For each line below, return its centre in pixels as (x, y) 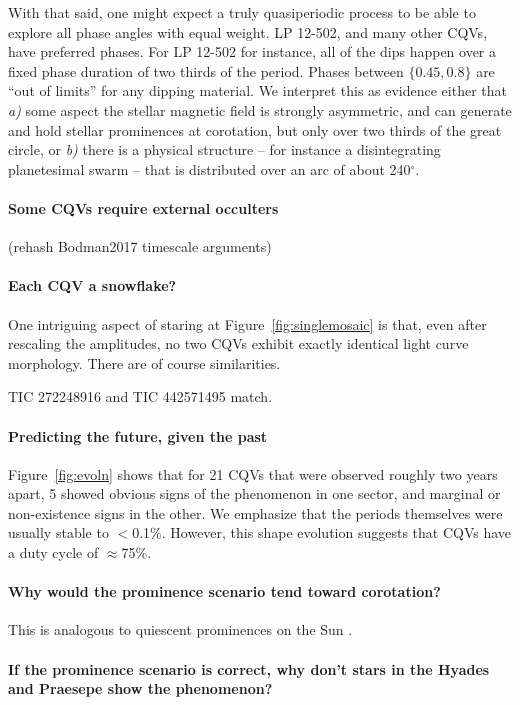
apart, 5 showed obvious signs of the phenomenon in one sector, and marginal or (254, 493)
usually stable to (58, 532)
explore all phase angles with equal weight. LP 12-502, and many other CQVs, (248, 31)
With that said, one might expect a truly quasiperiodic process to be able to (242, 12)
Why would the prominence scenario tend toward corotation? (224, 591)
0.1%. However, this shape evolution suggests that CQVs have (322, 532)
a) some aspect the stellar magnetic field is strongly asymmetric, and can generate (260, 109)
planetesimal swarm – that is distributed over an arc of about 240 (209, 168)
